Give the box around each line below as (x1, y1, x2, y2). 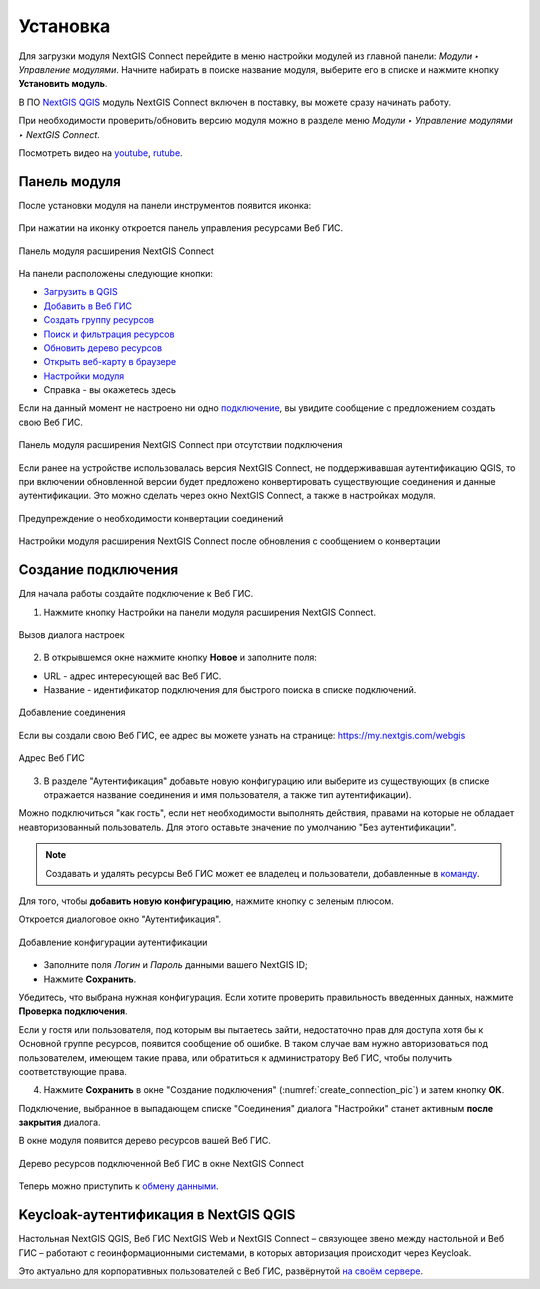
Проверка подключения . (18, 1005, 129, 1017)
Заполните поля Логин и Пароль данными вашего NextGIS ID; (43, 959, 309, 971)
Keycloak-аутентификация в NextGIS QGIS (18, 1206, 296, 1224)
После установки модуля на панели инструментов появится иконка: (18, 199, 312, 211)
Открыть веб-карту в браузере (43, 356, 177, 368)
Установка (18, 15, 111, 37)
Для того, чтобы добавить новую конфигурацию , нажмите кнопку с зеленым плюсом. (18, 895, 394, 907)
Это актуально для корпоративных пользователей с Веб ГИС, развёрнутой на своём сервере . (18, 1265, 424, 1277)
